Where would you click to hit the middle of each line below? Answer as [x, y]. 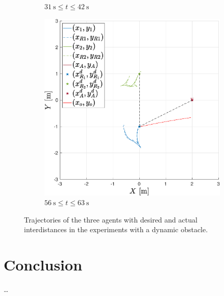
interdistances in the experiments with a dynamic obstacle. [116, 229]
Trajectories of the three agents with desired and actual [111, 219]
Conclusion [43, 265]
